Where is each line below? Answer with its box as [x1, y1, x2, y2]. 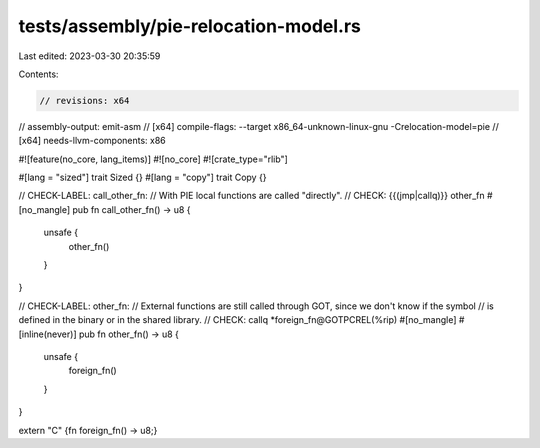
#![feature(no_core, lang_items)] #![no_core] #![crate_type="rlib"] [18, 153, 289, 165]
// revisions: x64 [39, 95, 130, 106]
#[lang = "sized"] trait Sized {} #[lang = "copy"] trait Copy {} [18, 171, 267, 184]
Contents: [18, 68, 59, 80]
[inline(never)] [18, 328, 77, 340]
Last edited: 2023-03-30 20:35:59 [18, 50, 161, 62]
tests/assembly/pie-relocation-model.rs [18, 15, 362, 37]
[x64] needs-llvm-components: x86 [18, 135, 167, 147]
